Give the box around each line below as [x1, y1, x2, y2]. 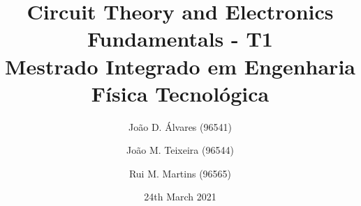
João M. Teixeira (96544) [126, 143, 234, 157]
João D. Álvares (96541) [128, 119, 232, 134]
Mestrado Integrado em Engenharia [5, 51, 355, 80]
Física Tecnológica [91, 79, 270, 107]
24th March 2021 [144, 189, 216, 204]
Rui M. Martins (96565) [128, 166, 232, 180]
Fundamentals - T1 [87, 24, 273, 53]
